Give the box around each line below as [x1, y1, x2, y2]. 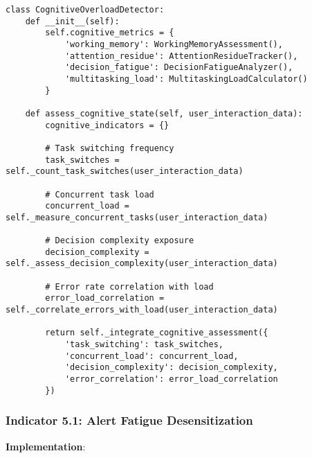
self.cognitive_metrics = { [45, 28, 174, 38]
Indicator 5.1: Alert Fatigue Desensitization [6, 412, 253, 429]
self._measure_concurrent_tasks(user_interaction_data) [6, 212, 268, 222]
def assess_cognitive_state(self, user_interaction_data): [25, 108, 303, 118]
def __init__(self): [25, 16, 120, 26]
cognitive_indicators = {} [45, 120, 169, 130]
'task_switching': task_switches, [64, 340, 223, 350]
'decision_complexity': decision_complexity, [64, 362, 278, 373]
